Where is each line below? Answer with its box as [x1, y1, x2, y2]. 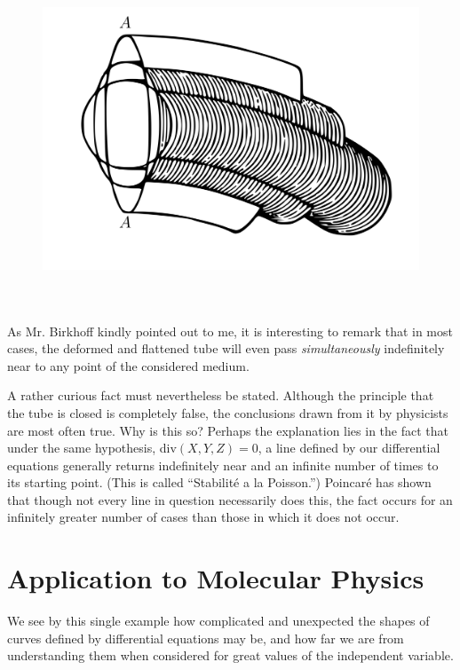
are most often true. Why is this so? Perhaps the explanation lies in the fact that [7, 421, 448, 439]
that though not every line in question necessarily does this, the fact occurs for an [7, 490, 453, 508]
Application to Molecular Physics [7, 560, 424, 596]
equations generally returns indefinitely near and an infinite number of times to [7, 455, 439, 474]
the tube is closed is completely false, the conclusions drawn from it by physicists [7, 403, 448, 422]
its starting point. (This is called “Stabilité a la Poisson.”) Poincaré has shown [7, 473, 432, 492]
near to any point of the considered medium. [7, 356, 250, 374]
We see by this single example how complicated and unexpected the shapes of [7, 611, 430, 630]
